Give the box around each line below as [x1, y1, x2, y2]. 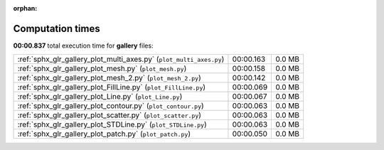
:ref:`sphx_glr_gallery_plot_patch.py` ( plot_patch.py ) [17, 129, 191, 139]
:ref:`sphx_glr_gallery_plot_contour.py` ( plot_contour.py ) [17, 101, 204, 111]
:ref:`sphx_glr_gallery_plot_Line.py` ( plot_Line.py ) [17, 92, 183, 102]
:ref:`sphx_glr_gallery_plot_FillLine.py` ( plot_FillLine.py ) [17, 82, 206, 92]
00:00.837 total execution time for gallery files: [13, 41, 154, 50]
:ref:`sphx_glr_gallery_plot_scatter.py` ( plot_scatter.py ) [17, 110, 202, 120]
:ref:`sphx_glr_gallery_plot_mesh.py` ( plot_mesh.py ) [17, 64, 187, 74]
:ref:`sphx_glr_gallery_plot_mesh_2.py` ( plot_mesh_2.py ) [17, 73, 202, 83]
